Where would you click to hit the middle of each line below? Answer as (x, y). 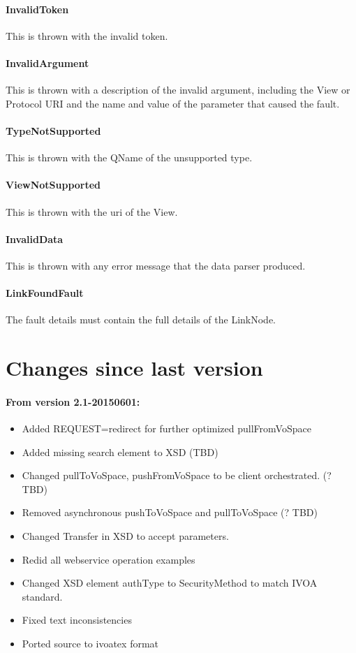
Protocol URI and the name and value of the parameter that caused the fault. (173, 103)
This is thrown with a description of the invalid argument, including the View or (178, 90)
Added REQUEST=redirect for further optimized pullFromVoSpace (166, 428)
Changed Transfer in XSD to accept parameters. (125, 536)
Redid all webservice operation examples (109, 559)
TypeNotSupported (53, 130)
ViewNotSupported (53, 185)
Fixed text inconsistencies (77, 620)
